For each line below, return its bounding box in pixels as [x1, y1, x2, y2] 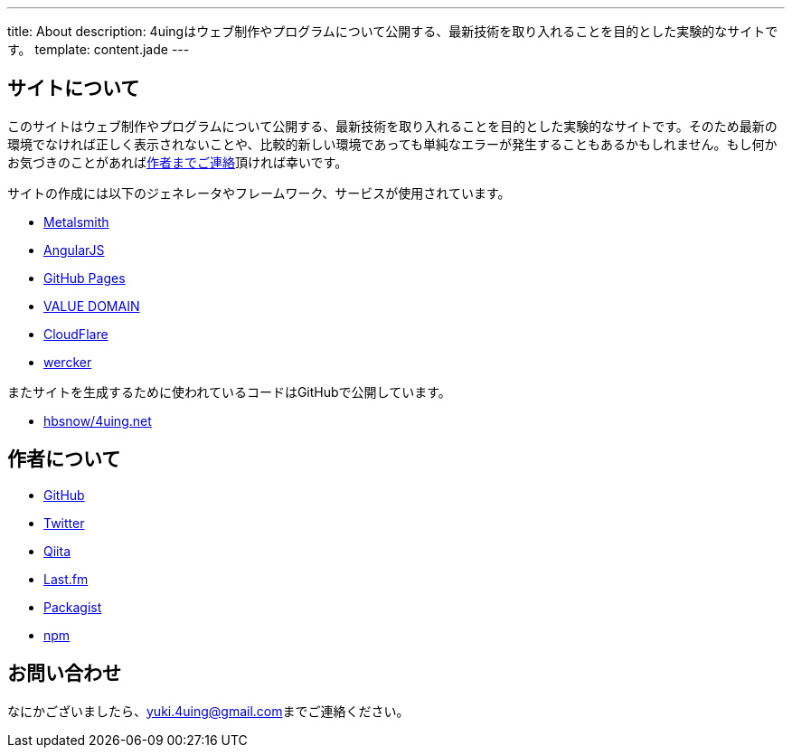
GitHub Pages [43, 269, 126, 286]
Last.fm [43, 571, 89, 587]
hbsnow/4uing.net [43, 412, 152, 429]
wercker [43, 354, 92, 370]
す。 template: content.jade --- [7, 42, 190, 57]
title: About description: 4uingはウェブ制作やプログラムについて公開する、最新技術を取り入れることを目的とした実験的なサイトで [7, 24, 778, 39]
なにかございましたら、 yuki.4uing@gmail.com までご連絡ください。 [7, 703, 410, 719]
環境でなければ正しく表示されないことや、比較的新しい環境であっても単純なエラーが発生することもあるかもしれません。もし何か [7, 136, 778, 152]
